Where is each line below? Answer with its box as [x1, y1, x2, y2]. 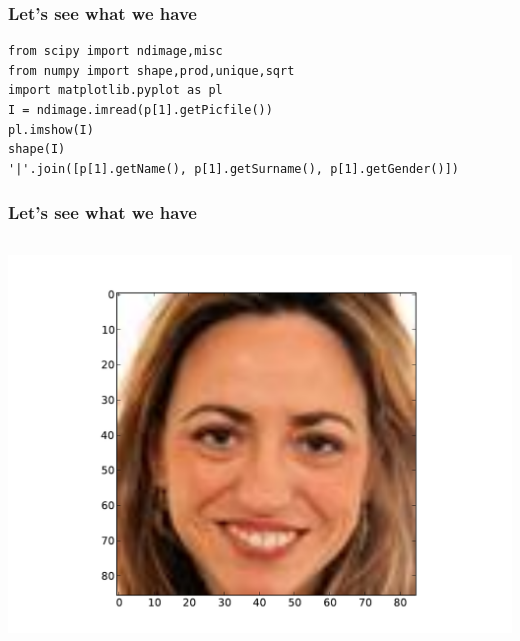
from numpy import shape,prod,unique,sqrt [8, 63, 295, 78]
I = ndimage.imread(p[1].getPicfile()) [8, 103, 273, 117]
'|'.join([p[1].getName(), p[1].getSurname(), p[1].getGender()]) [8, 161, 460, 176]
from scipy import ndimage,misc [8, 44, 223, 59]
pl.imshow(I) [8, 122, 94, 137]
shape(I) [8, 142, 66, 157]
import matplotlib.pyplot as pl [8, 83, 223, 98]
